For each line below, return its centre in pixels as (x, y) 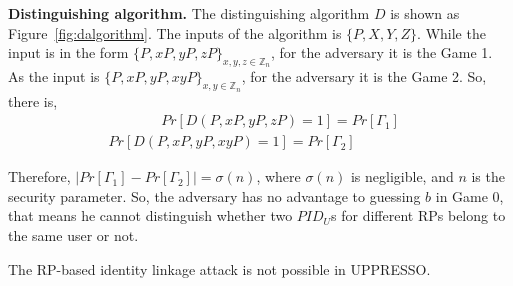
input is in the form (68, 52)
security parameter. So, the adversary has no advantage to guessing (214, 195)
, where (278, 176)
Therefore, (39, 176)
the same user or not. (73, 235)
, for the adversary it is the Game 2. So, (364, 76)
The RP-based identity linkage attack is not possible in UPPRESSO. (219, 268)
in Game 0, (469, 195)
